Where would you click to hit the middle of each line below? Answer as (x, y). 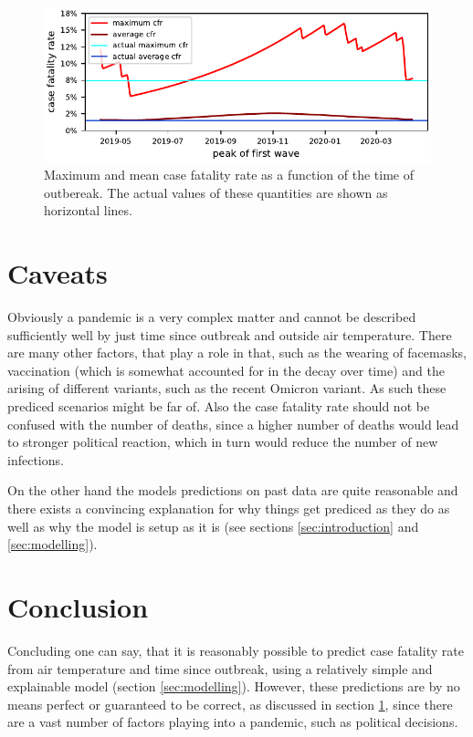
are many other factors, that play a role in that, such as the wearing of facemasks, (237, 353)
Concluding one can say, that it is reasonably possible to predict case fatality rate (236, 650)
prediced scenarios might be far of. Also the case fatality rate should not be (219, 406)
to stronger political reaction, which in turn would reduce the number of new (223, 442)
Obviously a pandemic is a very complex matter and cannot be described (212, 317)
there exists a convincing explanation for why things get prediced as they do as (229, 509)
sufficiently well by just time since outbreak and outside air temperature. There (230, 334)
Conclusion (78, 607)
